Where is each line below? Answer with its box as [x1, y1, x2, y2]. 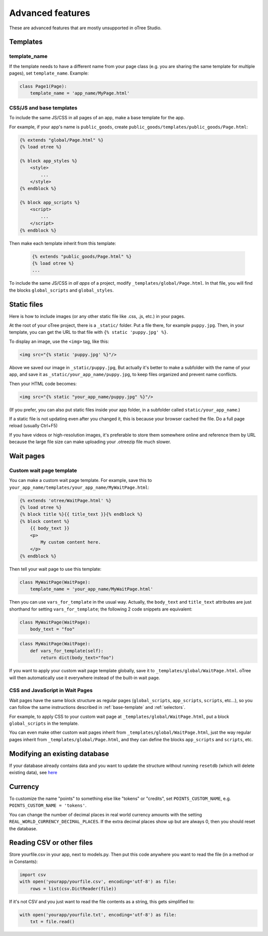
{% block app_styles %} [19, 158, 78, 163]
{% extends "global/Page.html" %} [19, 137, 104, 143]
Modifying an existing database [9, 749, 109, 758]
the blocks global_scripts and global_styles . [9, 287, 114, 293]
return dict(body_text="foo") [40, 655, 114, 661]
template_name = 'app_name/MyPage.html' [30, 90, 130, 96]
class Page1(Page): [19, 83, 67, 89]
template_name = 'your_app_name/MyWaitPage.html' [30, 586, 153, 592]
